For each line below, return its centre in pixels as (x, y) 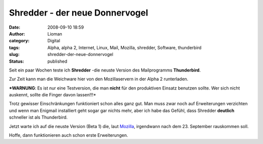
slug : (14, 54)
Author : (17, 34)
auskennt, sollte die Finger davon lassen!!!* (53, 95)
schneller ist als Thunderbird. (38, 117)
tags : (14, 47)
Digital (54, 41)
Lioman (55, 34)
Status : (17, 61)
